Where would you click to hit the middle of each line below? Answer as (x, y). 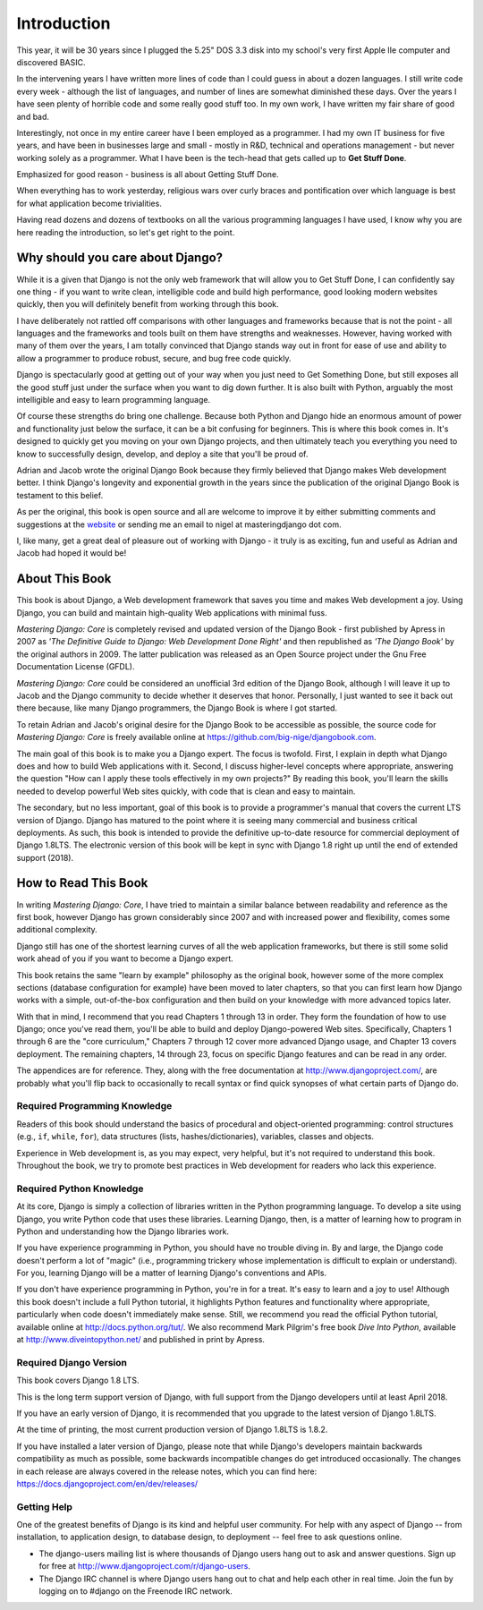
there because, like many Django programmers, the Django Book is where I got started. (177, 708)
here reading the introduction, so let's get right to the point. (126, 232)
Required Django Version (72, 1362)
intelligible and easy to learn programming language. (113, 400)
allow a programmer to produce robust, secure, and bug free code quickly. (154, 358)
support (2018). (45, 857)
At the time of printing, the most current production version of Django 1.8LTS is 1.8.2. (172, 1430)
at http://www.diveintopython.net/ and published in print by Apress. (141, 1340)
